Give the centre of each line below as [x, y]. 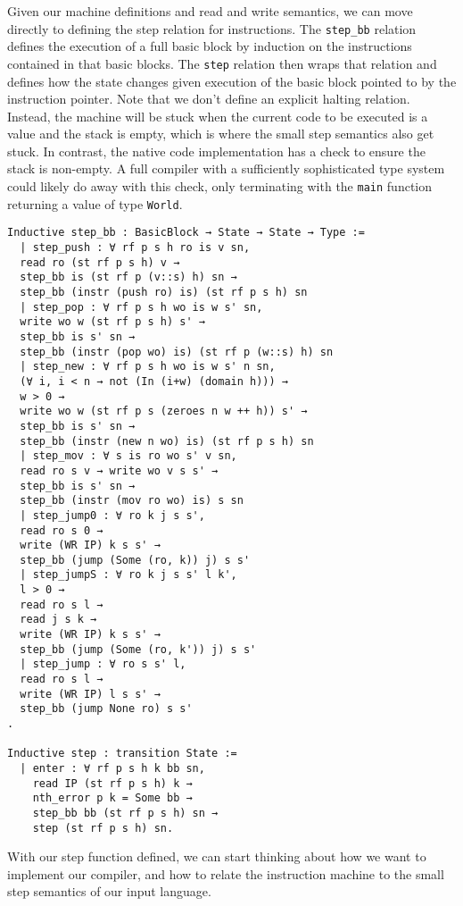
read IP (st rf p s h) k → [112, 783]
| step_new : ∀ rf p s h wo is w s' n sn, [148, 367]
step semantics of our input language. [109, 891]
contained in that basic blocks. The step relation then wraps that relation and [222, 63]
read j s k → [58, 620]
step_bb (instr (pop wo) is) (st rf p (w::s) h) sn [177, 352]
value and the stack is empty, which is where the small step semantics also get [221, 134]
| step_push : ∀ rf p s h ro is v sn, [135, 248]
